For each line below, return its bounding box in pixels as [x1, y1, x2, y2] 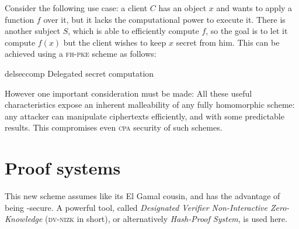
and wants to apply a [216, 2, 293, 13]
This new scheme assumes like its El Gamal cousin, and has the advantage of [5, 190, 280, 202]
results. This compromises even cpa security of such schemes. [5, 121, 222, 134]
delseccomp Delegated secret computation [5, 67, 154, 79]
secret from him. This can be [176, 36, 280, 48]
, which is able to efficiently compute [68, 25, 199, 37]
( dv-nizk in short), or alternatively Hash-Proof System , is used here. [45, 213, 287, 225]
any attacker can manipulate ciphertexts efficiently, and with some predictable [5, 110, 284, 122]
